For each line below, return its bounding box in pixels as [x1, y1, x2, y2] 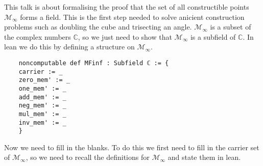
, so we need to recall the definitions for [26, 152, 150, 162]
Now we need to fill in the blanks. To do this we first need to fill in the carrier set [4, 142, 259, 152]
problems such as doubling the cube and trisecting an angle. [4, 21, 192, 32]
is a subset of [210, 21, 251, 32]
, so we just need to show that [78, 31, 172, 42]
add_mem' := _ [18, 93, 66, 101]
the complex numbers [4, 31, 71, 42]
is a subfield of [190, 31, 236, 42]
